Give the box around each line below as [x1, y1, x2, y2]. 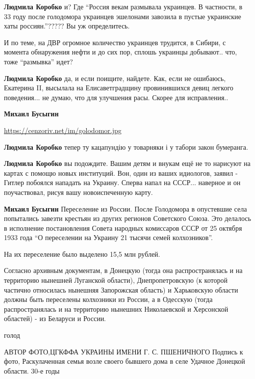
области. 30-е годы [4, 365, 60, 376]
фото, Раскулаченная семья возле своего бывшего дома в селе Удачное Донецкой [4, 356, 245, 366]
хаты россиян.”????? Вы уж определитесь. [4, 21, 130, 31]
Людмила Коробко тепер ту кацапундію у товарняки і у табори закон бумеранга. [4, 141, 248, 152]
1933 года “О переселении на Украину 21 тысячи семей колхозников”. [4, 232, 213, 243]
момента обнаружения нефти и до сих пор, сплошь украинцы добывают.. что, [4, 47, 237, 57]
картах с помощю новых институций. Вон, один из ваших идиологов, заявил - [4, 167, 238, 178]
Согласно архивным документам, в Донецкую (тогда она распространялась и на [4, 265, 243, 275]
